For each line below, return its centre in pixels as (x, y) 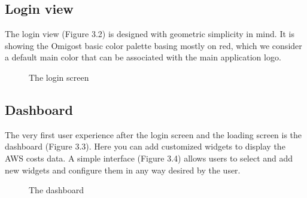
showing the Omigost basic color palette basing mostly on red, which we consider (153, 45)
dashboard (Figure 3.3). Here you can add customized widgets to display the (145, 146)
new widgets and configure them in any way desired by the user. (123, 170)
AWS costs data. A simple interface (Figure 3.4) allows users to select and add (149, 158)
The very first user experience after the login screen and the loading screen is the (153, 134)
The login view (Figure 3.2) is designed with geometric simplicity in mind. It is (150, 34)
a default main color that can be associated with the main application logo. (143, 57)
